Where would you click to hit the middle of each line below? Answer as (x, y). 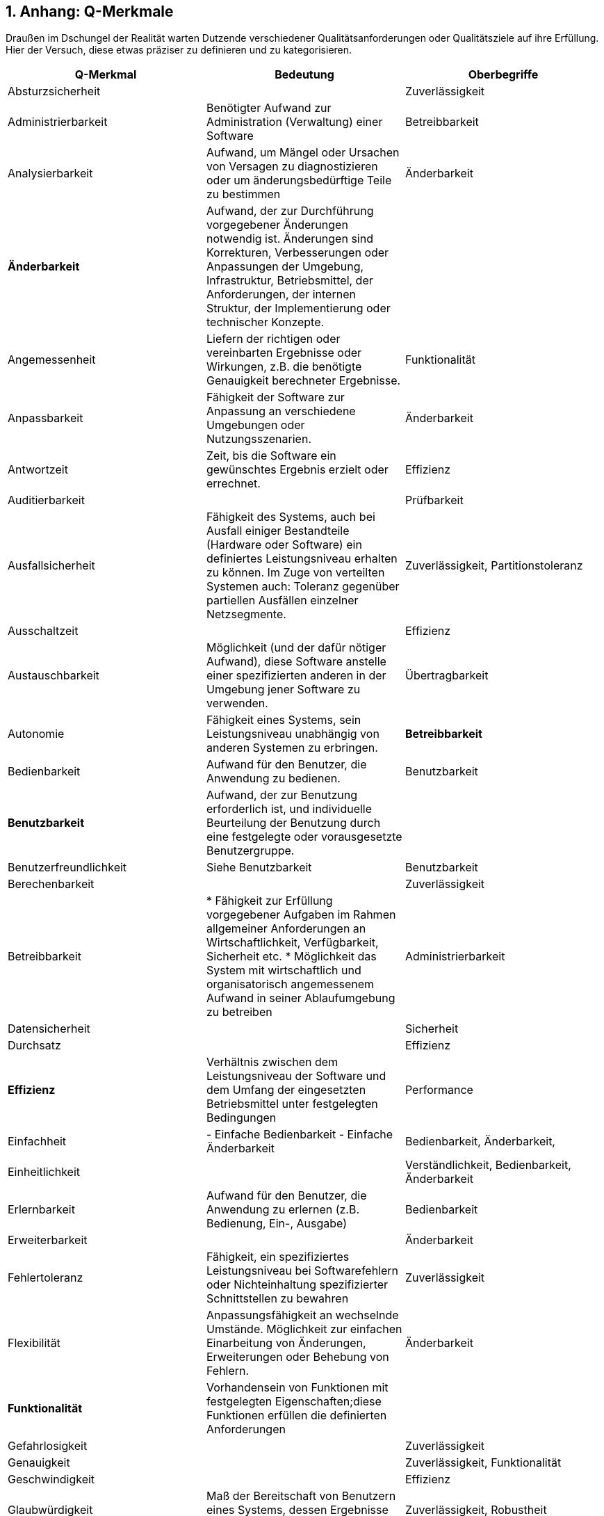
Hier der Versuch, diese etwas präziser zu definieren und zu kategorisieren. (179, 50)
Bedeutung (304, 75)
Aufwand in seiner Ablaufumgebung (301, 998)
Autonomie (36, 734)
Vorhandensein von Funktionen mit (297, 1388)
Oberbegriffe (503, 75)
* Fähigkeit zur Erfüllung (269, 901)
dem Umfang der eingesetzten (286, 1090)
